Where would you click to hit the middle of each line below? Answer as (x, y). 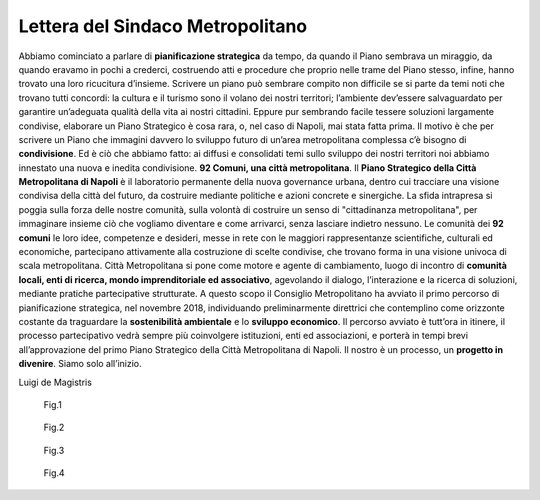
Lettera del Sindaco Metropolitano (163, 26)
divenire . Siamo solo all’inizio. (80, 364)
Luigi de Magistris (55, 382)
